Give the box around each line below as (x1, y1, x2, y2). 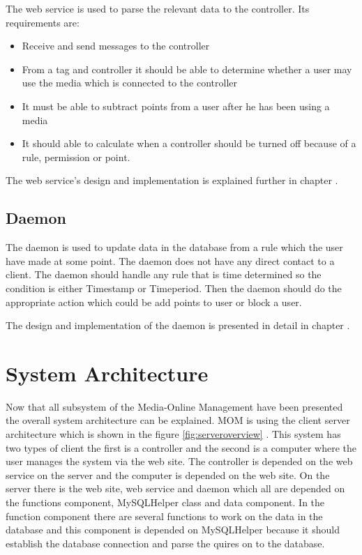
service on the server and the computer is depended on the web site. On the (6, 467, 330, 482)
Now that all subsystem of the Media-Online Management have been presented (6, 399, 343, 413)
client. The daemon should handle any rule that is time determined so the (6, 267, 322, 282)
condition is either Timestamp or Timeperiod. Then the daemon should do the (6, 280, 342, 295)
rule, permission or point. (22, 149, 130, 164)
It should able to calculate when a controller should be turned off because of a (22, 136, 356, 151)
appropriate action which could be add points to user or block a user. (6, 294, 302, 309)
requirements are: (6, 15, 80, 29)
